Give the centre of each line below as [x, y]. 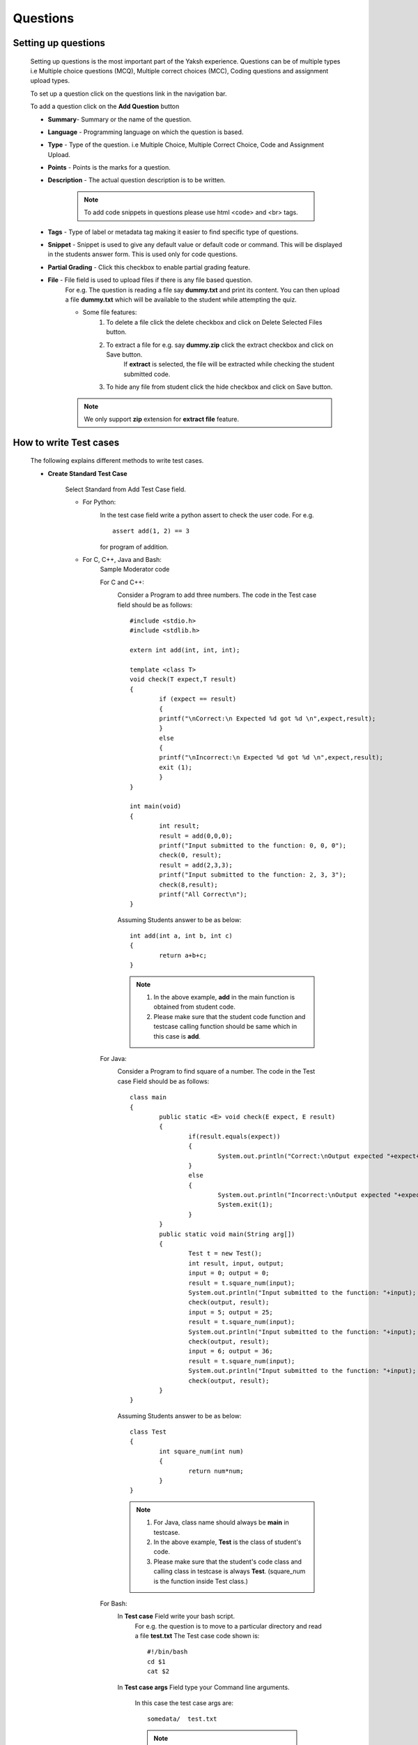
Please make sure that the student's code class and [228, 1561]
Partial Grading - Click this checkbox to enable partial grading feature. [149, 267]
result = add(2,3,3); [196, 865]
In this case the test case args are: [184, 1703]
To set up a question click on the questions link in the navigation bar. [129, 94]
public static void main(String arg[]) [227, 1234]
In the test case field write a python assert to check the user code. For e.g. [207, 515]
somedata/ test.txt [182, 1719]
